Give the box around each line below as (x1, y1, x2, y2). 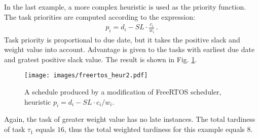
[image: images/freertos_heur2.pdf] (24, 72, 148, 79)
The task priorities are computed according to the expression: (4, 11, 195, 22)
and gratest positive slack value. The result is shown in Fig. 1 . (4, 54, 197, 64)
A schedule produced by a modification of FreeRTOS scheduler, (24, 86, 221, 97)
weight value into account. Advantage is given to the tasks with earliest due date (4, 44, 255, 55)
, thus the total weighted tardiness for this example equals (64, 124, 245, 134)
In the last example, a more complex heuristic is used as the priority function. (4, 2, 246, 12)
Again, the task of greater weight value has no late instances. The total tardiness (4, 114, 255, 124)
